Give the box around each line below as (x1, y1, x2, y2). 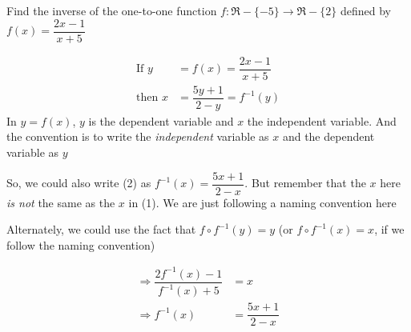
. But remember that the (244, 174, 366, 191)
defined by (340, 2, 391, 18)
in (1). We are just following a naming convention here (128, 194, 397, 210)
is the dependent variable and (88, 112, 234, 129)
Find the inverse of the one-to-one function (6, 2, 217, 18)
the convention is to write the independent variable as (6, 128, 269, 145)
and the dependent (282, 128, 375, 145)
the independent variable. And (247, 112, 397, 129)
